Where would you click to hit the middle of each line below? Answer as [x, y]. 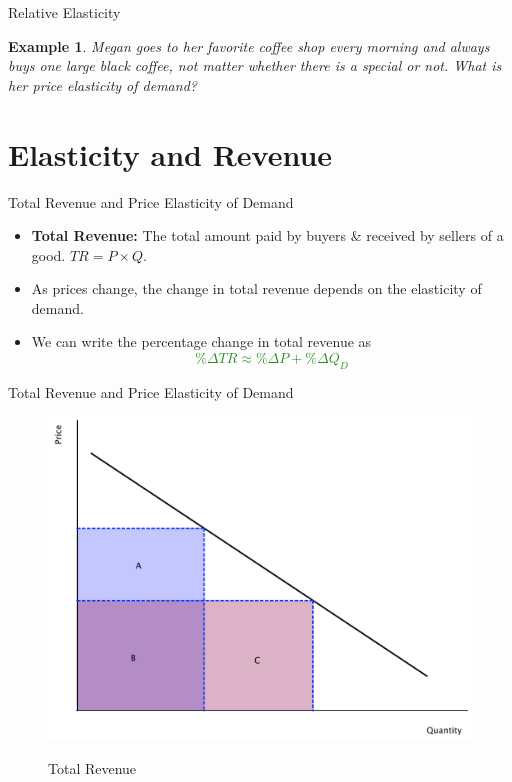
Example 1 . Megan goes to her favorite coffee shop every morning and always [249, 45]
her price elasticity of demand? [102, 84]
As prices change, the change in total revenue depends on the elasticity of [256, 288]
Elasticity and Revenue [170, 153]
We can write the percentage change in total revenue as [201, 341]
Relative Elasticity [64, 12]
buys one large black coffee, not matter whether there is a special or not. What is [255, 65]
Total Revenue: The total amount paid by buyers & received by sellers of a [267, 235]
